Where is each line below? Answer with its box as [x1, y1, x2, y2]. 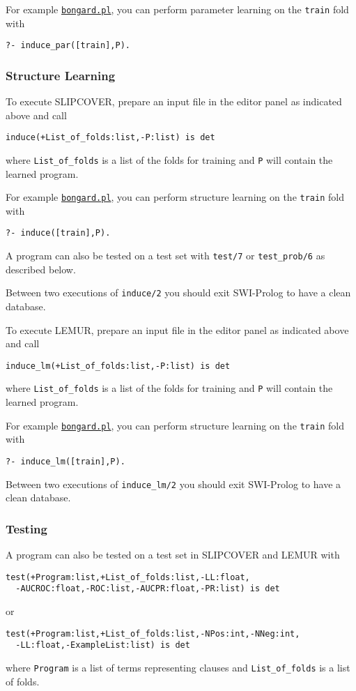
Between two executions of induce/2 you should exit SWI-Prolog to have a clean [6, 285, 351, 300]
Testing [6, 519, 47, 537]
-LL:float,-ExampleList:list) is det [15, 640, 190, 651]
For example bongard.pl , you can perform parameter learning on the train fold [6, 2, 349, 16]
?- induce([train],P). [6, 228, 111, 238]
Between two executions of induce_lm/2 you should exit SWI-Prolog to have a [6, 476, 341, 491]
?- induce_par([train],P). [6, 40, 130, 51]
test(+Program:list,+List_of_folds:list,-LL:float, [6, 572, 250, 582]
